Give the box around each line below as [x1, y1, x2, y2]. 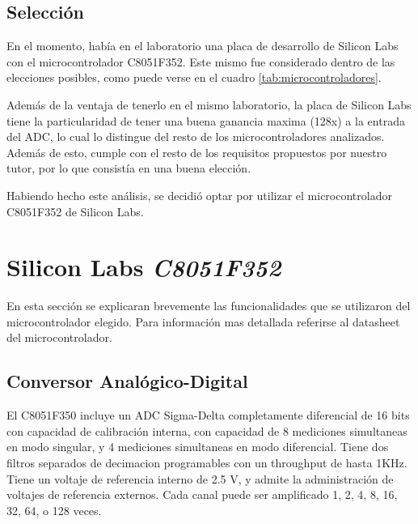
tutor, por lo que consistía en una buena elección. [6, 160, 251, 177]
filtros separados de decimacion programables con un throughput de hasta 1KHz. [6, 454, 407, 471]
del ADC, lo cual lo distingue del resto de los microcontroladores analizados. [6, 128, 385, 145]
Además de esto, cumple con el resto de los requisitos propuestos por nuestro [6, 143, 387, 160]
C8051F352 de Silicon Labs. [6, 202, 144, 219]
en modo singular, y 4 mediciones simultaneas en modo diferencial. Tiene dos [6, 438, 389, 455]
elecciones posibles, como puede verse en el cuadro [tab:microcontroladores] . [6, 69, 382, 86]
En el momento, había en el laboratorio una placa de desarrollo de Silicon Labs [6, 37, 399, 54]
